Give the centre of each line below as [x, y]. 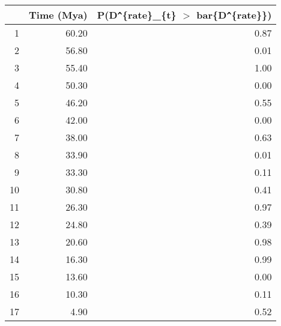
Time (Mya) [58, 15]
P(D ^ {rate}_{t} [137, 15]
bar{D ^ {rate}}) [234, 15]
